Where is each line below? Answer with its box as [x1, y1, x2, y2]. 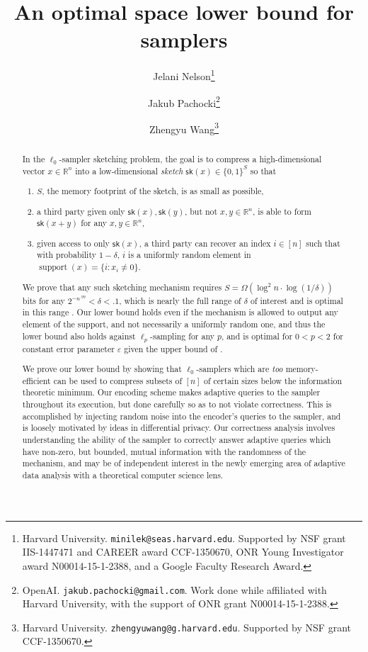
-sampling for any [150, 330, 214, 342]
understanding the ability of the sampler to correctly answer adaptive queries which [22, 434, 331, 446]
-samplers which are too [196, 363, 283, 375]
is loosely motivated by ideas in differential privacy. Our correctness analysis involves [22, 422, 335, 434]
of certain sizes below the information [204, 374, 343, 386]
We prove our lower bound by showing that [22, 363, 182, 375]
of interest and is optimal [250, 294, 343, 306]
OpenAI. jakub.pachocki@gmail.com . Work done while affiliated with [22, 582, 327, 597]
